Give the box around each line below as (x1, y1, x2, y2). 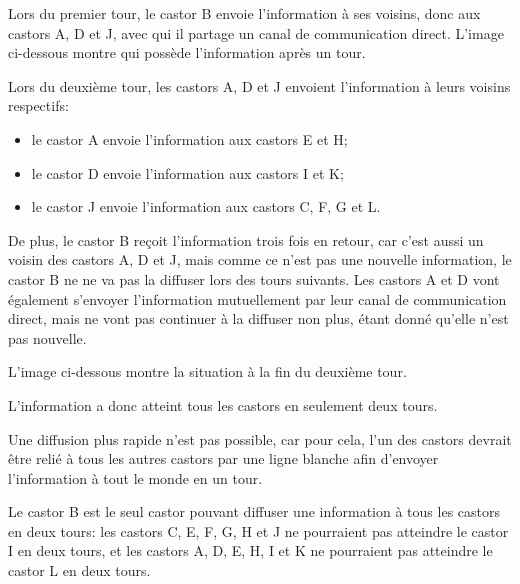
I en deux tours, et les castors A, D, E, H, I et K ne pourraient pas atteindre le (8, 540, 493, 561)
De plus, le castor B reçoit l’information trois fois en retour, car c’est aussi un (8, 229, 484, 250)
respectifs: (8, 95, 69, 116)
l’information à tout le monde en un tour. (8, 467, 263, 488)
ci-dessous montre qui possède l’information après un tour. (8, 42, 366, 63)
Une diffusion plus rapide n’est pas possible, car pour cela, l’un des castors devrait (8, 428, 512, 449)
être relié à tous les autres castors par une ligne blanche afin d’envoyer (8, 448, 439, 469)
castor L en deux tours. (8, 560, 151, 581)
